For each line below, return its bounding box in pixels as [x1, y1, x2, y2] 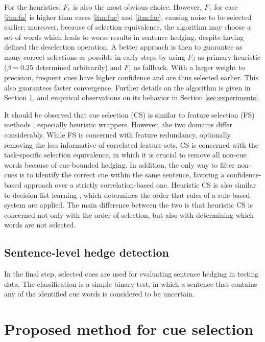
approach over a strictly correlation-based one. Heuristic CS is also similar [23, 179, 256, 190]
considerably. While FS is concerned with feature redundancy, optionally [4, 129, 231, 140]
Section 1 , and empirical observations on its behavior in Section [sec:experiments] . [4, 92, 260, 103]
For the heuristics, [4, 2, 61, 12]
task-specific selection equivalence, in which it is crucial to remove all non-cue [4, 149, 247, 160]
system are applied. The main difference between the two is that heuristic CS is [4, 199, 253, 210]
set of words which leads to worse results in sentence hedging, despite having [4, 31, 244, 42]
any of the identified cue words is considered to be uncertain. [4, 288, 195, 299]
